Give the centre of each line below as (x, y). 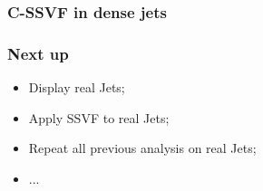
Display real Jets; (77, 87)
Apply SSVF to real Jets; (99, 117)
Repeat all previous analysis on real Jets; (142, 148)
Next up (38, 53)
